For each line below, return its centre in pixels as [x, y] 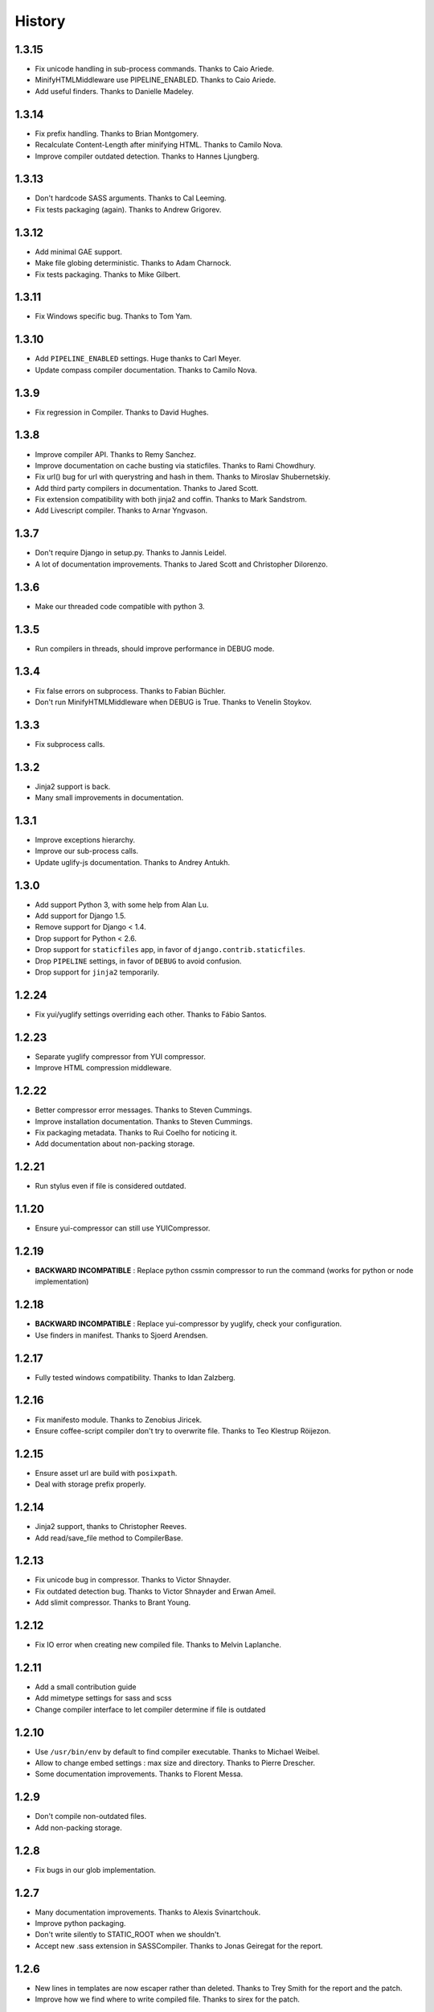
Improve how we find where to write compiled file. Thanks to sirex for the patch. [168, 1999]
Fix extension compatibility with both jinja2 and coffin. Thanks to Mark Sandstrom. [171, 500]
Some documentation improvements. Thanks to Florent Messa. [139, 1774]
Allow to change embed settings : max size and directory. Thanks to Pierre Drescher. [175, 1763]
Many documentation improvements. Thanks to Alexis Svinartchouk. [148, 1912]
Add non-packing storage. [78, 1828]
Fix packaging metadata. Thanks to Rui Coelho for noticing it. [136, 1132]
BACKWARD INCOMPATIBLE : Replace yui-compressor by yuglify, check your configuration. [188, 1324]
